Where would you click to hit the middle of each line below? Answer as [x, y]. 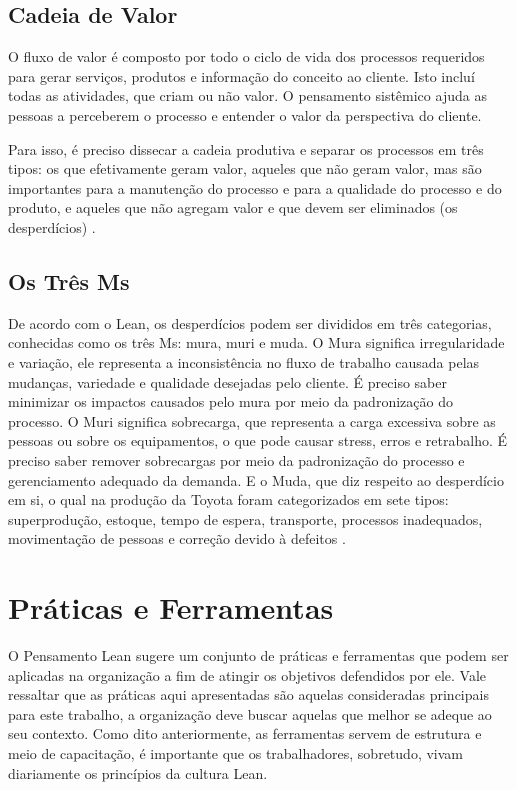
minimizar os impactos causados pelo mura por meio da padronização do [230, 401]
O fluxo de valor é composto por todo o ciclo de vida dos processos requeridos [246, 56]
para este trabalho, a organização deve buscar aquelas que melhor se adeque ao [250, 713]
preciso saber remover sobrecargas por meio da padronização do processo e [236, 459]
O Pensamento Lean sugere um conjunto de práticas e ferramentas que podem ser [258, 655]
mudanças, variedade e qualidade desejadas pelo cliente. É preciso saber [227, 381]
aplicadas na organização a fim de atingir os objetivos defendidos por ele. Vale [247, 674]
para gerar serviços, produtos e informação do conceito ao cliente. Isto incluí [241, 75]
